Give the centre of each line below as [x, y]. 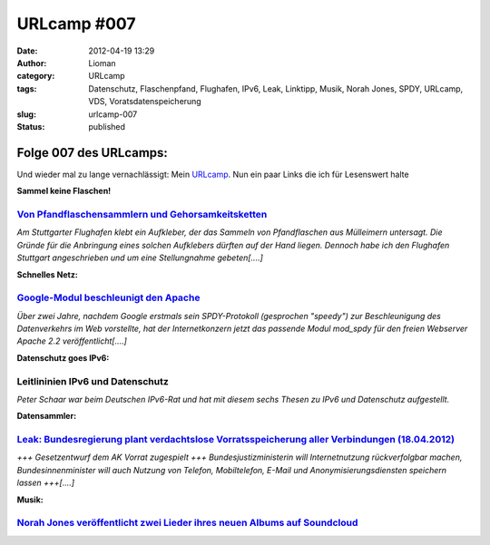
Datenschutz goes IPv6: [63, 357]
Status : [31, 126]
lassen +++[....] [46, 483]
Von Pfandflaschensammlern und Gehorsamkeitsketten [142, 214]
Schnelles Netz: [48, 274]
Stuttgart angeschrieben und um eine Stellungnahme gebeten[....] [140, 258]
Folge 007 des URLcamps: [92, 153]
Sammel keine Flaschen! [64, 191]
